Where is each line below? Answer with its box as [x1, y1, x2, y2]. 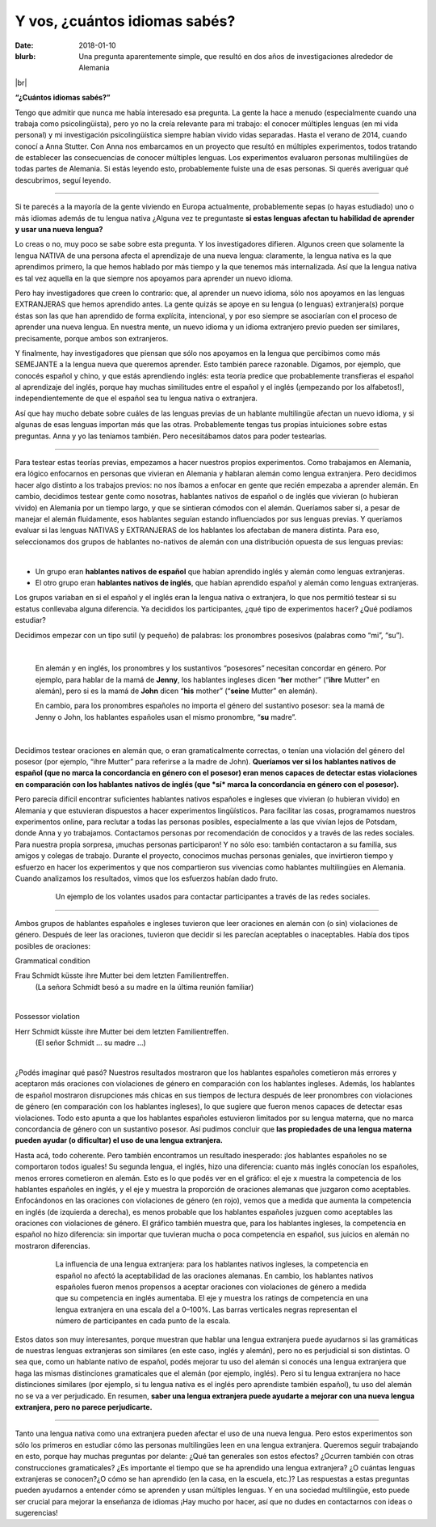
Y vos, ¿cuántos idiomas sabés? [15, 12, 236, 30]
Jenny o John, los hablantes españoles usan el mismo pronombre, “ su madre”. [35, 712, 297, 721]
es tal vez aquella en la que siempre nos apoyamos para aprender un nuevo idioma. [15, 273, 293, 283]
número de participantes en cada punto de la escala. [55, 1316, 231, 1326]
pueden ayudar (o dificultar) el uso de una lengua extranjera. [15, 1136, 224, 1145]
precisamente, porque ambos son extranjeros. [15, 333, 169, 343]
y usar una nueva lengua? [15, 225, 103, 235]
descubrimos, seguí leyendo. [15, 175, 111, 185]
